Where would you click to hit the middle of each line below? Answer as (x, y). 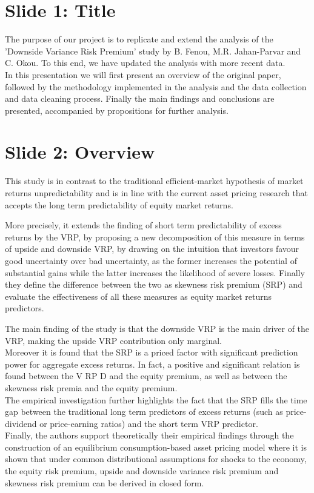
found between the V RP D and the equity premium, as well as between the (146, 376)
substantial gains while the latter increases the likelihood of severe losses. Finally (155, 272)
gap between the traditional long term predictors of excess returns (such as (144, 412)
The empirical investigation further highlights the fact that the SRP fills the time (156, 399)
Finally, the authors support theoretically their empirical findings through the (149, 435)
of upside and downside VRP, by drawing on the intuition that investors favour (152, 249)
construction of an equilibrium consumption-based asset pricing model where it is (156, 447)
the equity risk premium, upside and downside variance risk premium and (142, 471)
